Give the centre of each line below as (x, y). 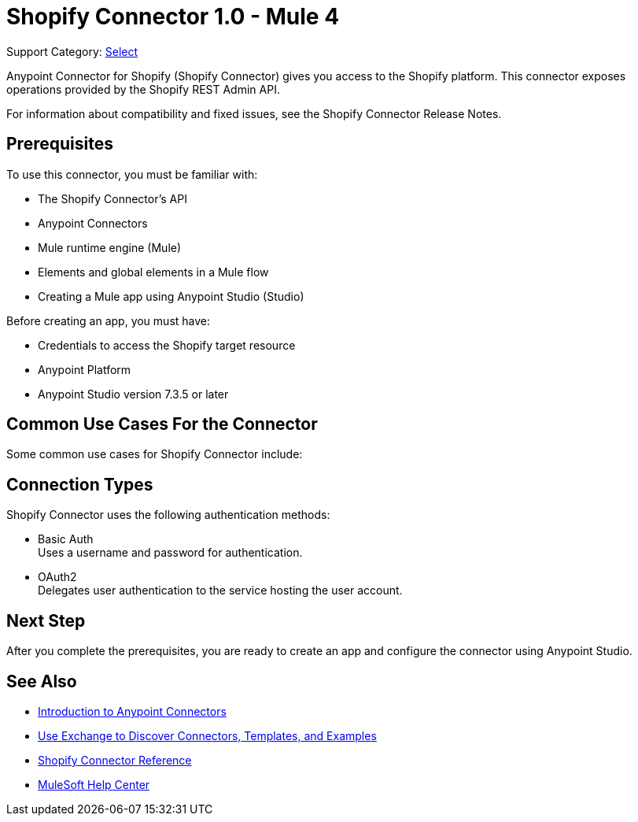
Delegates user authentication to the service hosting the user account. (220, 591)
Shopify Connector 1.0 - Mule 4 (173, 17)
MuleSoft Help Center (94, 784)
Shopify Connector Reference (115, 760)
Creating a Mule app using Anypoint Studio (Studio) (171, 296)
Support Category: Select (72, 51)
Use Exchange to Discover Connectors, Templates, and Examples (207, 735)
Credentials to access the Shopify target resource (167, 345)
